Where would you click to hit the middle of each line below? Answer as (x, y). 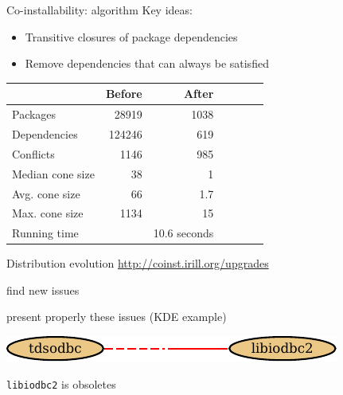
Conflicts (33, 153)
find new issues (43, 289)
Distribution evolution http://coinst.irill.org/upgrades (138, 263)
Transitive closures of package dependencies (131, 36)
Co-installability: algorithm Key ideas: (99, 10)
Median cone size (53, 173)
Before (124, 94)
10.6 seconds (183, 233)
